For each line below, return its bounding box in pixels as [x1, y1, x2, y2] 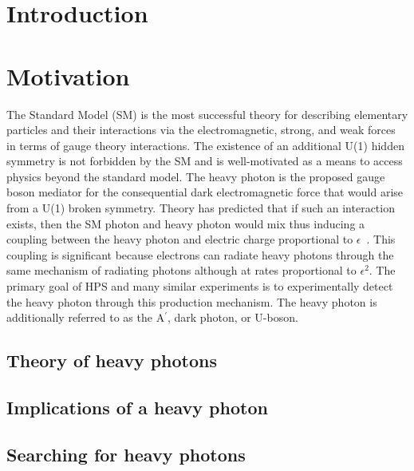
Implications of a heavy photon [6, 394, 268, 419]
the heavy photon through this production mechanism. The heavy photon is [6, 293, 377, 310]
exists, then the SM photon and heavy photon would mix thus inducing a [6, 215, 365, 232]
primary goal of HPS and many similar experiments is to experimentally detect [6, 278, 393, 295]
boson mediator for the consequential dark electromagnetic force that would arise [6, 184, 404, 200]
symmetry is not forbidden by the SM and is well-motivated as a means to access [6, 152, 403, 169]
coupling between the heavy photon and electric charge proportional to [6, 231, 353, 247]
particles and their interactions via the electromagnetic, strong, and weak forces [6, 121, 396, 138]
